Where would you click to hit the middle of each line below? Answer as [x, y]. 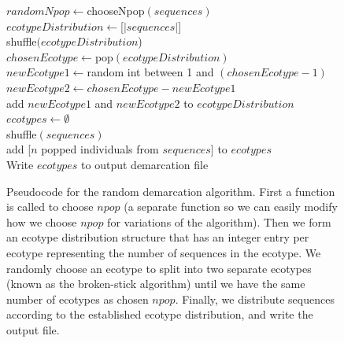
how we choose [42, 221]
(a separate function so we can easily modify [231, 207]
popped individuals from [100, 149]
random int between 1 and [150, 72]
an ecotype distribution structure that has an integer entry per [158, 237]
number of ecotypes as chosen [78, 299]
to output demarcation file [145, 164]
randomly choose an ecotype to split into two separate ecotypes [159, 268]
